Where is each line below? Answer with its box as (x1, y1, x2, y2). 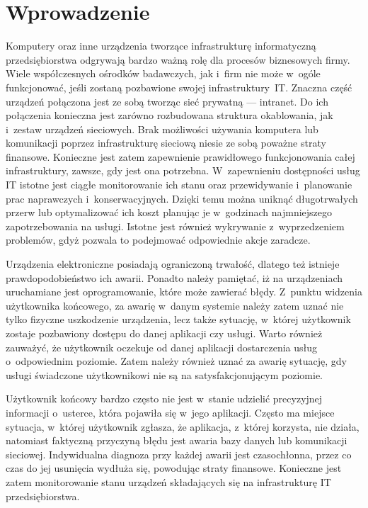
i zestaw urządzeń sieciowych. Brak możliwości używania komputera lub (6, 121, 318, 136)
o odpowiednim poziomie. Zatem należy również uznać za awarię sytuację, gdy (6, 354, 347, 368)
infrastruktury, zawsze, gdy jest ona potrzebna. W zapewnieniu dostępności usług (6, 163, 360, 178)
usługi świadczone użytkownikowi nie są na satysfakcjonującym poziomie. (6, 367, 323, 382)
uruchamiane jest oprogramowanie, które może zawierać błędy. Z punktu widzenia (6, 284, 362, 299)
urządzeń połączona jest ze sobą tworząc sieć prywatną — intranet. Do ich (6, 94, 328, 108)
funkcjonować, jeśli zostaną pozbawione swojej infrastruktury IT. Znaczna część (6, 79, 352, 94)
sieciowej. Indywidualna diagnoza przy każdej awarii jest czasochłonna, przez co (6, 446, 352, 461)
